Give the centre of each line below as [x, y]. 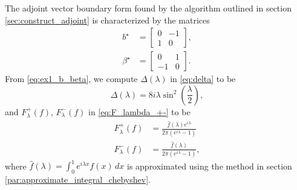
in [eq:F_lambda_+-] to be [139, 111]
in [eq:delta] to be [203, 79]
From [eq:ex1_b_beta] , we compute [71, 79]
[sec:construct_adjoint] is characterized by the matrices [107, 20]
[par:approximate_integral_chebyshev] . [78, 179]
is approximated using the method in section [209, 166]
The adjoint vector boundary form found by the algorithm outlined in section [148, 8]
